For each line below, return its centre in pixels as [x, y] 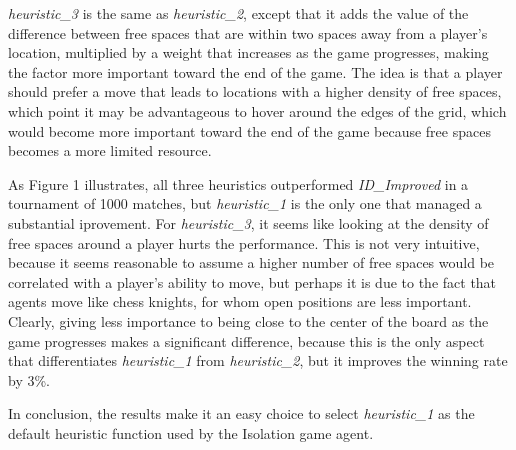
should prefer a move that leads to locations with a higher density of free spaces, [255, 91]
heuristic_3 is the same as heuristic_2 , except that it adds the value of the [238, 13]
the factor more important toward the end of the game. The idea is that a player [255, 71]
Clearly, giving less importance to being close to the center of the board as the [248, 320]
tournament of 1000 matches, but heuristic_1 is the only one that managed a [245, 203]
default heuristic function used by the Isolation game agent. [191, 432]
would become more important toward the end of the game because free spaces [249, 130]
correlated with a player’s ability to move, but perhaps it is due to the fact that [252, 281]
